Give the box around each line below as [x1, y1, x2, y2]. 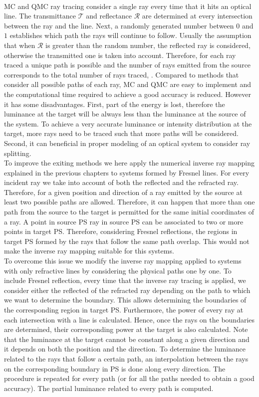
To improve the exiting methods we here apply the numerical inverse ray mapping [4, 157, 255, 168]
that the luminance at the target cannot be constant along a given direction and [4, 333, 250, 344]
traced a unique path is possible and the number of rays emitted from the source [4, 59, 251, 70]
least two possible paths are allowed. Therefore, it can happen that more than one [4, 196, 255, 207]
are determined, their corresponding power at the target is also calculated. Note [4, 324, 248, 334]
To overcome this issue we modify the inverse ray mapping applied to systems [4, 255, 242, 266]
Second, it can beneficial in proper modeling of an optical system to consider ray [4, 137, 251, 148]
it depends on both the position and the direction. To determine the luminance [4, 343, 246, 354]
